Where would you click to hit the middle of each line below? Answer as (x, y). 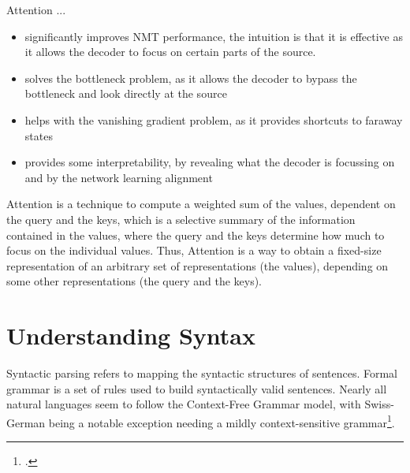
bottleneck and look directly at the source (126, 93)
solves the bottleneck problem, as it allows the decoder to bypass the (191, 78)
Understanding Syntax (131, 335)
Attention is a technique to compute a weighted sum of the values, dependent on (201, 204)
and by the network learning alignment (119, 177)
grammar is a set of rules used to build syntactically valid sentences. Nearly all (197, 388)
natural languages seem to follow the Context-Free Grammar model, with (184, 404)
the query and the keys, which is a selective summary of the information (181, 219)
